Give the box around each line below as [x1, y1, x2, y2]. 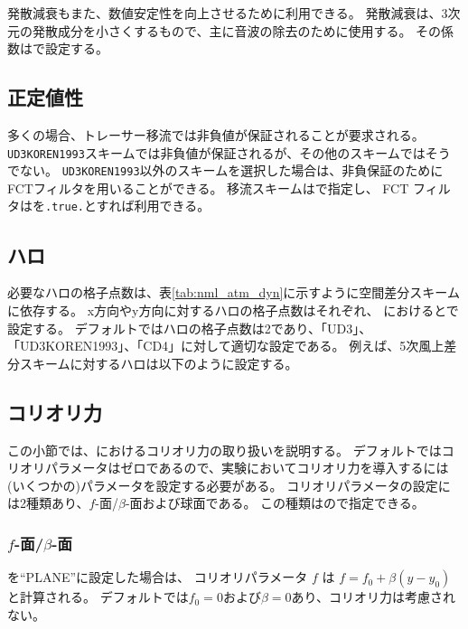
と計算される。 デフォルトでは [7, 587, 189, 606]
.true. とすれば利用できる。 [45, 196, 211, 215]
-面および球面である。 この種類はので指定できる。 [125, 493, 425, 512]
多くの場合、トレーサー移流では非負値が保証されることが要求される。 [7, 125, 425, 144]
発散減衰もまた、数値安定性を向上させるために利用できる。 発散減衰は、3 [7, 4, 448, 22]
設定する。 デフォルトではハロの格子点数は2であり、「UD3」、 [7, 318, 372, 337]
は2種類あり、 [7, 493, 89, 512]
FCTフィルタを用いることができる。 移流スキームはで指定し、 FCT [7, 178, 409, 197]
